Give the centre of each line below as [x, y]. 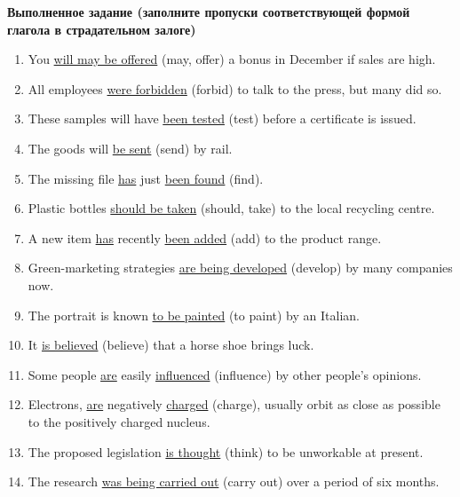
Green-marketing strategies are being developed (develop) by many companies [240, 268]
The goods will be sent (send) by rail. [130, 148]
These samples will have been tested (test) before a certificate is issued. [222, 118]
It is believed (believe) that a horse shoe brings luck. [171, 345]
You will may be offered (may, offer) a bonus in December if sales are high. [232, 59]
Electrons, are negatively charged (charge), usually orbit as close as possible [234, 404]
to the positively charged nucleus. [119, 421]
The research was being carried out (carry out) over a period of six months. [234, 481]
